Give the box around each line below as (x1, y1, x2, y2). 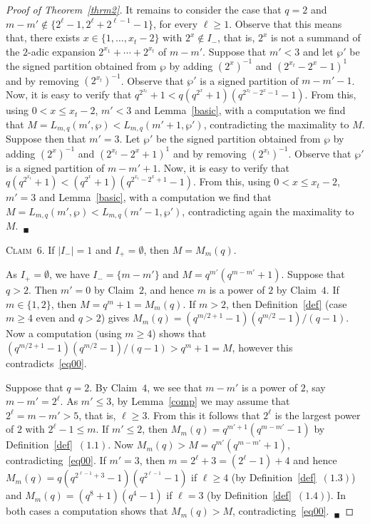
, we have (48, 267, 90, 282)
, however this (232, 339, 293, 354)
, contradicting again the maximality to (182, 203, 354, 218)
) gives (101, 310, 130, 325)
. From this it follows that (147, 407, 260, 422)
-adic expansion (28, 43, 96, 58)
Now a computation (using (6, 326, 122, 341)
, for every (153, 16, 198, 31)
